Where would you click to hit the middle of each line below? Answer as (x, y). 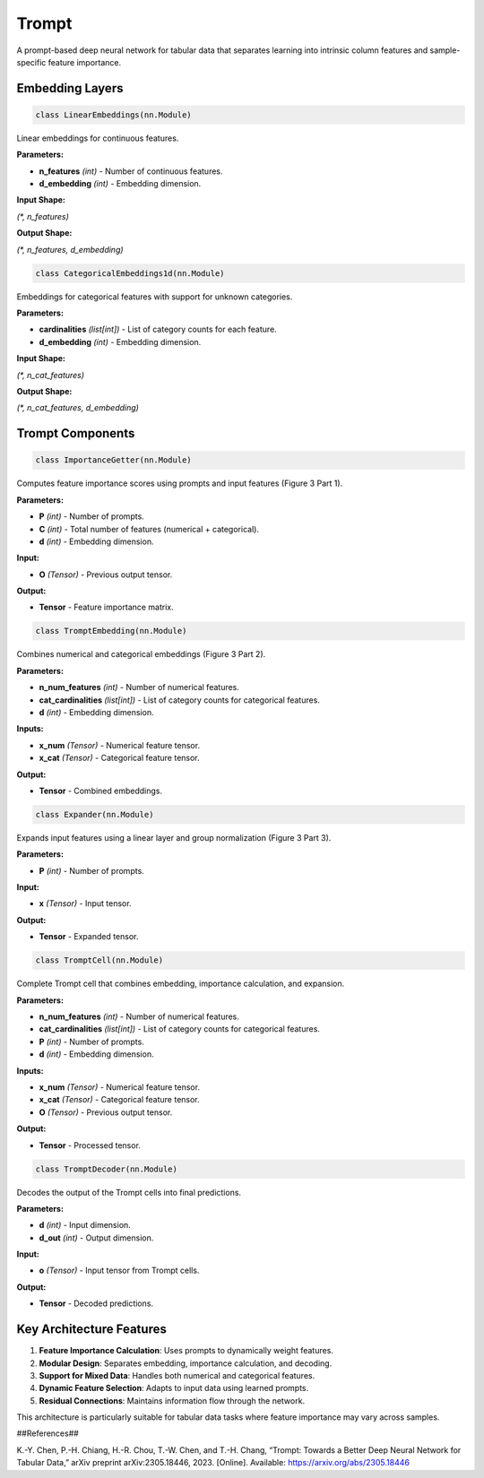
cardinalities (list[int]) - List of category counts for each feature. (158, 329)
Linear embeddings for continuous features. (98, 138)
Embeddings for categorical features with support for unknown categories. (155, 297)
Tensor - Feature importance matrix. (106, 607)
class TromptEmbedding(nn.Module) (111, 631)
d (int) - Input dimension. (85, 1225)
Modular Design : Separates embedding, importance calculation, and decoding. (186, 1363)
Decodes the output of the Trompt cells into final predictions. (129, 1192)
